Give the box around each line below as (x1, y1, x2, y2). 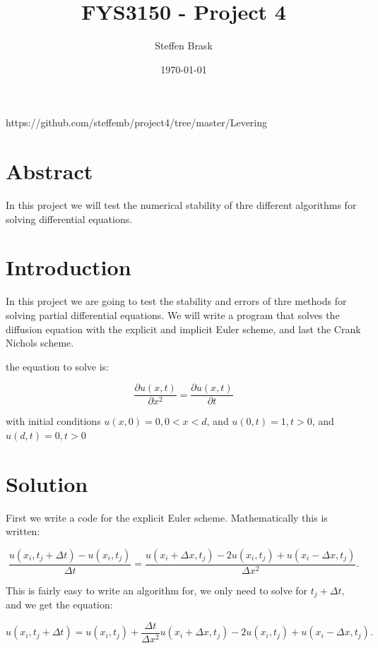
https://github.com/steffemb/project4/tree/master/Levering (6, 115, 268, 130)
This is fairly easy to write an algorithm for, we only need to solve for (6, 582, 308, 597)
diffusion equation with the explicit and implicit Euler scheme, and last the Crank (6, 321, 361, 336)
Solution (6, 469, 88, 498)
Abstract (6, 157, 93, 186)
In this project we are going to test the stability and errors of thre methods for (6, 294, 347, 308)
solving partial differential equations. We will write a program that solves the (6, 307, 340, 322)
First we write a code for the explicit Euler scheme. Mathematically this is (6, 510, 328, 524)
